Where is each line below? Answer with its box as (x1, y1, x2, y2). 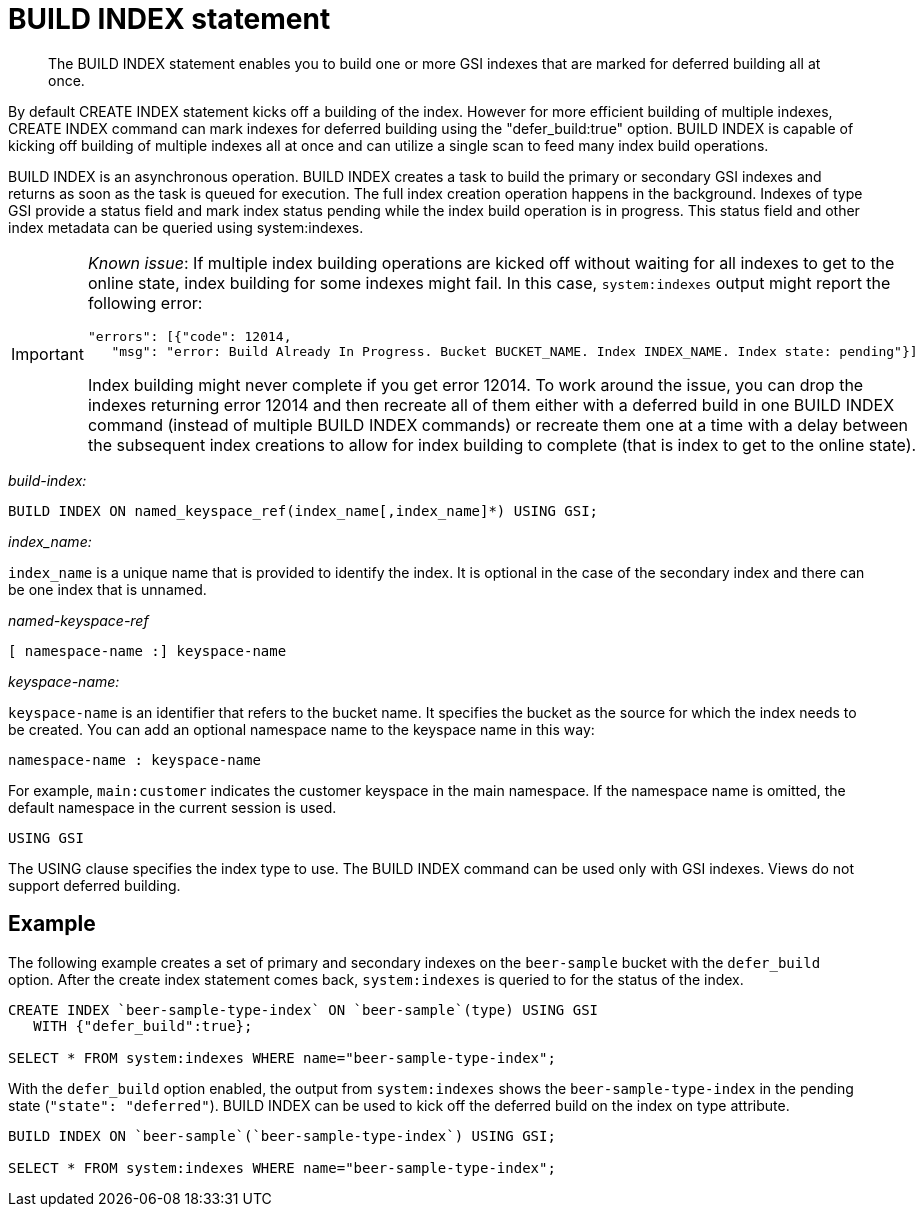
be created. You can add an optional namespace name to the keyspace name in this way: (8, 720, 595, 738)
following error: (87, 292, 203, 313)
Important (11, 343, 84, 364)
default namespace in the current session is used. (8, 798, 337, 816)
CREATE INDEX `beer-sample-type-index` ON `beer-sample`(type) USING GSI (8, 1001, 599, 1018)
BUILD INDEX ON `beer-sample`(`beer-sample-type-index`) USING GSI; (8, 1127, 556, 1144)
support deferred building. (8, 876, 181, 894)
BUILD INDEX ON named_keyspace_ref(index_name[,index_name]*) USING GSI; (8, 502, 599, 519)
